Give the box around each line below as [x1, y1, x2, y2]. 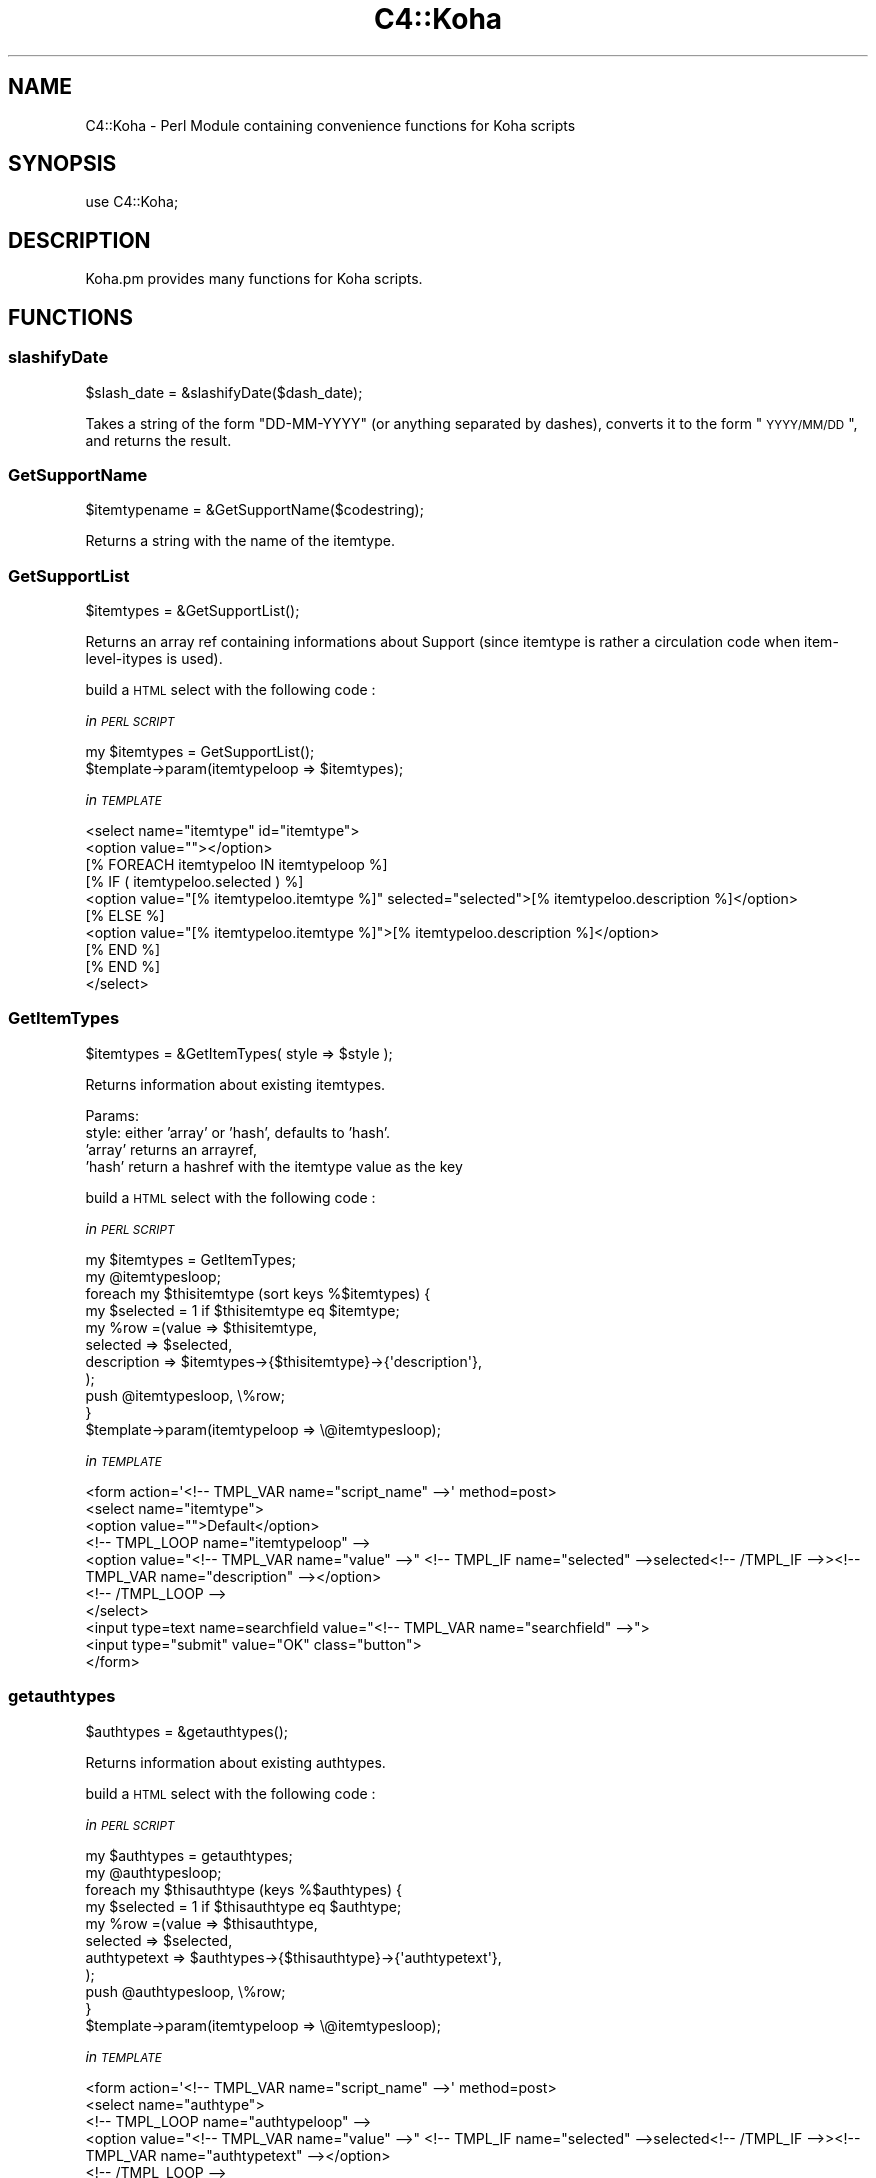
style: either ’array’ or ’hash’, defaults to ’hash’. [85, 1123, 390, 1141]
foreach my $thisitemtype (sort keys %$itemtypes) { [85, 1284, 431, 1302]
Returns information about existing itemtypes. [85, 1075, 386, 1093]
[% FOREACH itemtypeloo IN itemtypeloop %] [85, 856, 388, 873]
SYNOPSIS [8, 151, 117, 177]
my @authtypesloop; [85, 1863, 222, 1881]
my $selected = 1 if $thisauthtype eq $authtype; [85, 1897, 402, 1915]
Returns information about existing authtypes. [85, 1753, 386, 1771]
